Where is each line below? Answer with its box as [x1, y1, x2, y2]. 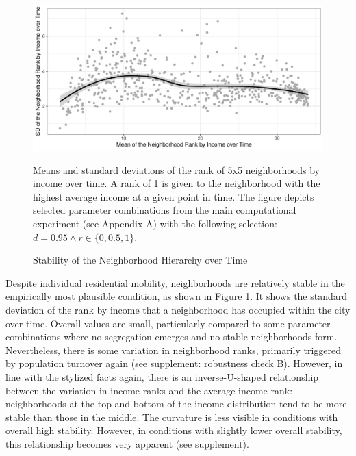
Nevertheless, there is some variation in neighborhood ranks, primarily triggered [5, 342, 341, 357]
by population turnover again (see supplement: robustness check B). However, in [5, 356, 343, 370]
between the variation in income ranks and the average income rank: [5, 383, 293, 397]
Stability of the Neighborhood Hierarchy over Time [33, 253, 248, 267]
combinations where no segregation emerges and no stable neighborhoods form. [5, 329, 338, 344]
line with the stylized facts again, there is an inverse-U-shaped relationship [5, 369, 319, 383]
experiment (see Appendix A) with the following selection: [33, 216, 277, 230]
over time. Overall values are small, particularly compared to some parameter [5, 316, 331, 330]
